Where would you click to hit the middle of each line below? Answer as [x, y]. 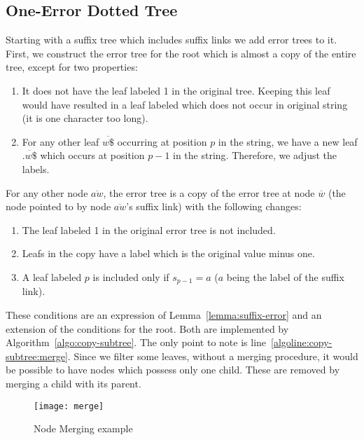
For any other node [47, 192]
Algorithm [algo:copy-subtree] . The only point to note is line [136, 342]
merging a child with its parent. [73, 383]
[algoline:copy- [302, 342]
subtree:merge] [37, 356]
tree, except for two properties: [72, 67]
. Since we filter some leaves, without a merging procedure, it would [213, 356]
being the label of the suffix [285, 276]
